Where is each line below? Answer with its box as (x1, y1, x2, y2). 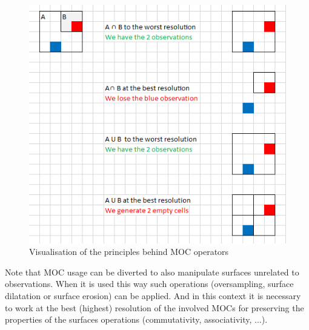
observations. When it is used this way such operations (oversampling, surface (5, 277, 294, 290)
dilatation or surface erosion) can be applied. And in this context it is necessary (5, 289, 301, 302)
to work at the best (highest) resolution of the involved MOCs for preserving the (5, 301, 304, 314)
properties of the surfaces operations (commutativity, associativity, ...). (5, 313, 268, 326)
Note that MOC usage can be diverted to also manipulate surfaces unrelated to (5, 265, 299, 278)
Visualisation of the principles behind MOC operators (29, 245, 229, 258)
